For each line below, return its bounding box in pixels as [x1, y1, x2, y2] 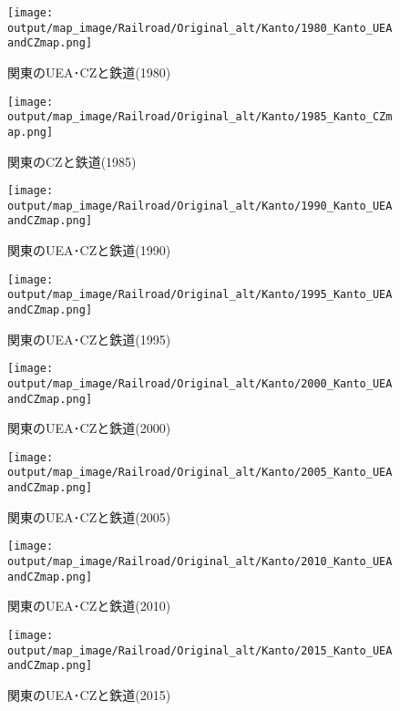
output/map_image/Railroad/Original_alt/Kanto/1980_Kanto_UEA [7, 21, 393, 35]
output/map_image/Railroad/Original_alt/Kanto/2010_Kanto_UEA [7, 555, 393, 569]
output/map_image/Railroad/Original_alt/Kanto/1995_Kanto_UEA [7, 288, 393, 302]
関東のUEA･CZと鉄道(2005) [7, 507, 171, 526]
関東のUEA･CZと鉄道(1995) [7, 329, 171, 348]
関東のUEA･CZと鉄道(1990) [7, 241, 171, 260]
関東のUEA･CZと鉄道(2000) [7, 418, 171, 438]
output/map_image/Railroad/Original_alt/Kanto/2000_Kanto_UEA [7, 376, 393, 390]
